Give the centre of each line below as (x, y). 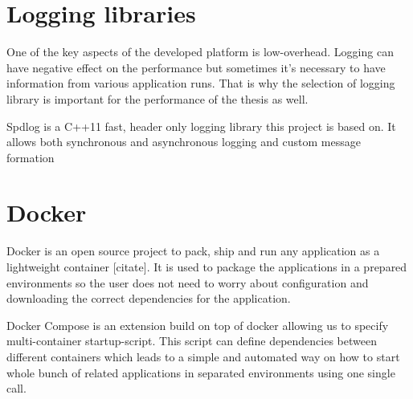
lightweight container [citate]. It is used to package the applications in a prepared (207, 267)
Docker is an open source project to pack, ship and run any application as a (193, 251)
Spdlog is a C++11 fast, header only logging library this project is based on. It (201, 126)
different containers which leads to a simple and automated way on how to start (203, 356)
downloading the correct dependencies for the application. (149, 298)
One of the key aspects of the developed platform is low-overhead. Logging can (200, 52)
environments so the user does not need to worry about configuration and (188, 282)
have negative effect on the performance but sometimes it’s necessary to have (196, 67)
